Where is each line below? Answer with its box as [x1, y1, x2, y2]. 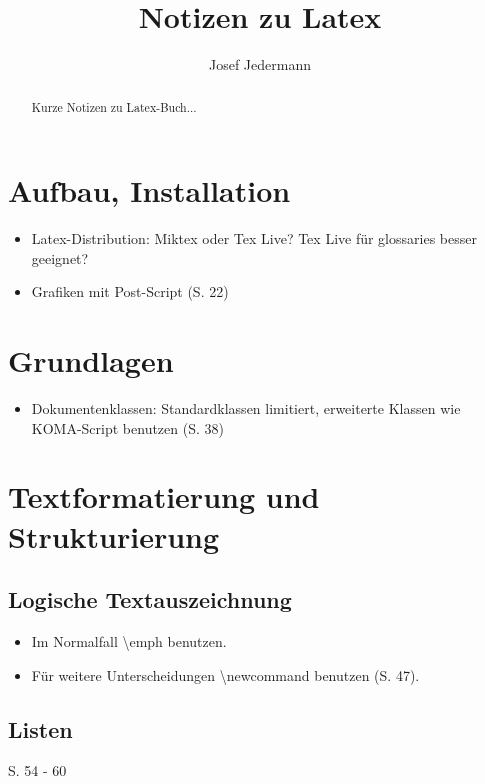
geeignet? [31, 247, 89, 268]
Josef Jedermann [208, 54, 311, 75]
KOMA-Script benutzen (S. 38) [31, 417, 224, 438]
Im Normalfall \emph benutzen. [31, 630, 227, 651]
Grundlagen [8, 340, 174, 381]
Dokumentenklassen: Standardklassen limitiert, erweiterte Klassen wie [31, 398, 461, 419]
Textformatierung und [8, 476, 320, 517]
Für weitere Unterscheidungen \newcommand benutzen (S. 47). [31, 664, 420, 685]
